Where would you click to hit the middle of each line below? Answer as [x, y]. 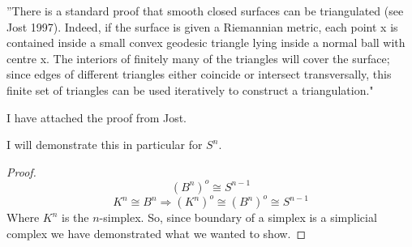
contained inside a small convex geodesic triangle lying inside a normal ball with [206, 43]
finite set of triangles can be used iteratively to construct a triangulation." [190, 89]
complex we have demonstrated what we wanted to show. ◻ [157, 233]
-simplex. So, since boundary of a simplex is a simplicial [238, 217]
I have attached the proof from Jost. [97, 117]
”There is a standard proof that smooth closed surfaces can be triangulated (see [205, 11]
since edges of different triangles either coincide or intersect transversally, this [199, 74]
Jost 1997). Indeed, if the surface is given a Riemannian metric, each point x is [202, 26]
